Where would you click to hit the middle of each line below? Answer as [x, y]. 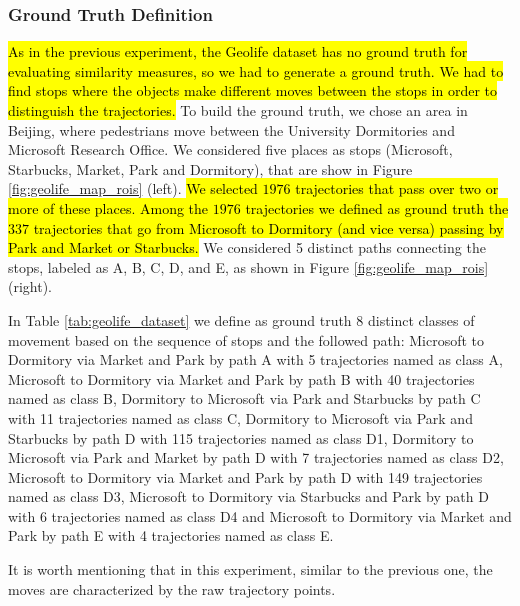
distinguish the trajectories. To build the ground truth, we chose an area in [238, 110]
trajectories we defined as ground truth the [377, 207]
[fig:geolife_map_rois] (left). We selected [133, 188]
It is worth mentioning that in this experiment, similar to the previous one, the [250, 569]
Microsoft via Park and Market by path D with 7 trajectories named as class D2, [256, 457]
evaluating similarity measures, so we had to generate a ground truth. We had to [256, 70]
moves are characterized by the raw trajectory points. [172, 588]
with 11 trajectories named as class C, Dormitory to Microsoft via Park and [240, 417]
